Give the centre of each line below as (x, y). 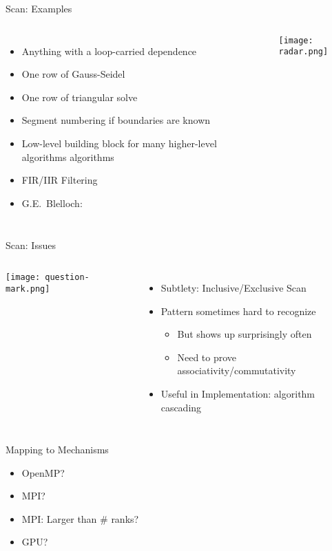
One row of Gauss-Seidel (73, 74)
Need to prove (207, 357)
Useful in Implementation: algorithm (238, 393)
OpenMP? (43, 472)
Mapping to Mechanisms (57, 450)
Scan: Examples (39, 8)
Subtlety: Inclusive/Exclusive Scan (234, 287)
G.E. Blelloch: (52, 203)
